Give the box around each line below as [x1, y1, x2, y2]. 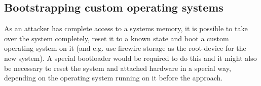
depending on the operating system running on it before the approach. [4, 72, 223, 83]
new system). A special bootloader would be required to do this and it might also [4, 52, 257, 63]
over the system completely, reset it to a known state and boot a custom [4, 33, 229, 43]
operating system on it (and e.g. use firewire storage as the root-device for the [4, 43, 246, 53]
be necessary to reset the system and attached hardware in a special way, [4, 62, 231, 73]
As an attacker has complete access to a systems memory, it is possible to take [4, 23, 248, 34]
